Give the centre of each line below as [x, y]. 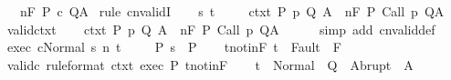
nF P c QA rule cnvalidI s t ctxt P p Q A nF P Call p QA [232, 11]
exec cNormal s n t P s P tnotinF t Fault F [174, 47]
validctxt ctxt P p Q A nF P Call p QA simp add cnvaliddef [221, 29]
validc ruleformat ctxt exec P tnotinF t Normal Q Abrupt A [210, 64]
